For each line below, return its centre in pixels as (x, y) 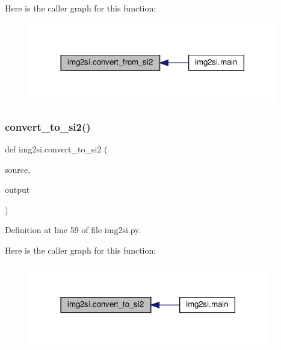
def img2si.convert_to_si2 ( (56, 149)
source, (18, 169)
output (17, 189)
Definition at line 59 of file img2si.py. (73, 230)
